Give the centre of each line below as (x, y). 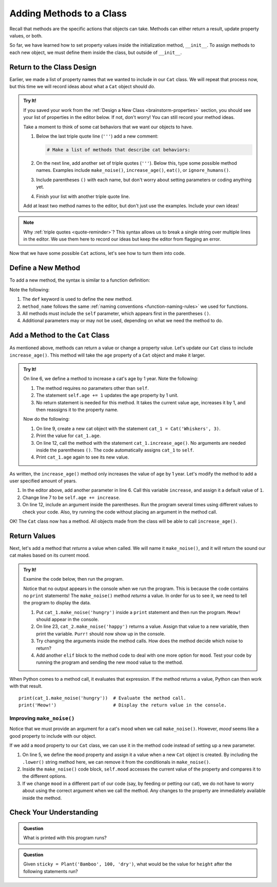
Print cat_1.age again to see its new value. (83, 457)
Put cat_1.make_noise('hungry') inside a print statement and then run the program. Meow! (138, 612)
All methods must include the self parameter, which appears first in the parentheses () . (116, 313)
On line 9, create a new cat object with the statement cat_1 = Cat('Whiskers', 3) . (128, 428)
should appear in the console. (68, 619)
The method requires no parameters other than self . (92, 388)
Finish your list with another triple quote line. (83, 196)
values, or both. (26, 35)
